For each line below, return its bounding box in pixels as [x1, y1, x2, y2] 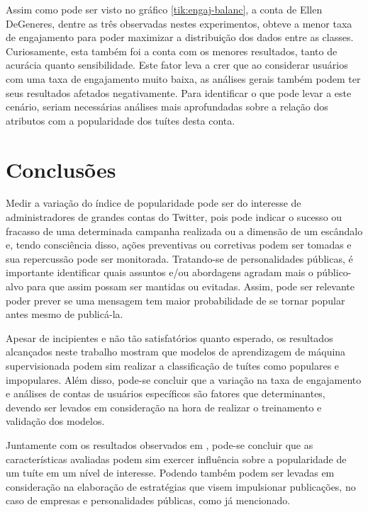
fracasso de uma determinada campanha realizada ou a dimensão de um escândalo [6, 223, 363, 238]
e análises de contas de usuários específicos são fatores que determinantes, [6, 386, 325, 401]
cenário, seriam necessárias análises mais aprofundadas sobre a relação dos [6, 99, 328, 114]
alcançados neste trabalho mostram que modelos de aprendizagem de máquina [6, 344, 346, 359]
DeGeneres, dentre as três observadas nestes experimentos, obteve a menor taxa [6, 16, 352, 30]
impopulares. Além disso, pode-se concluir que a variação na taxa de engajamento [6, 372, 362, 387]
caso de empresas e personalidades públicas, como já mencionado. [6, 493, 291, 508]
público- [316, 265, 352, 280]
